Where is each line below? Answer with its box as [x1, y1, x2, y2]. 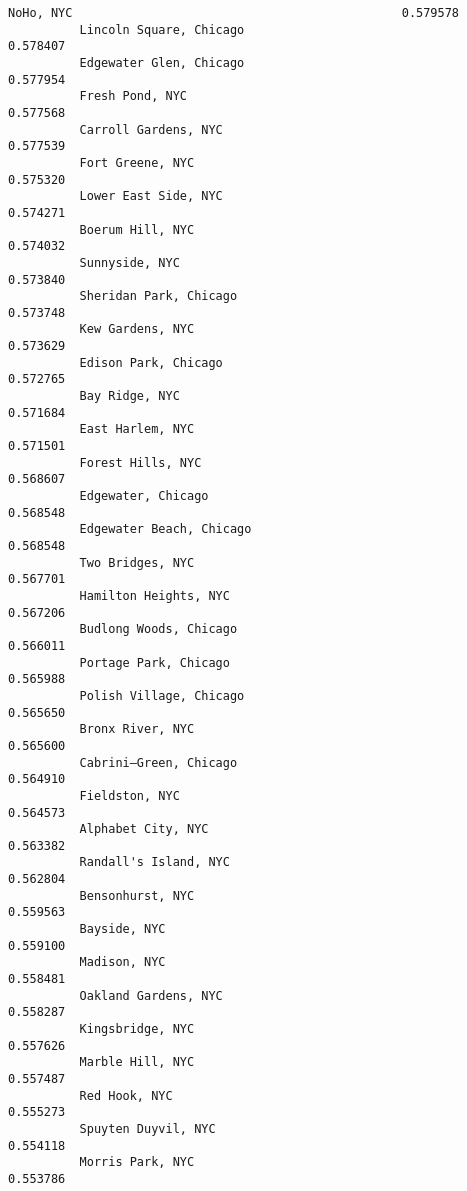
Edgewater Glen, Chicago [79, 55, 245, 70]
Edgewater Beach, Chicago [79, 522, 252, 537]
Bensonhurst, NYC [79, 888, 195, 903]
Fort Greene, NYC [79, 155, 195, 170]
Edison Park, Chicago [79, 355, 223, 370]
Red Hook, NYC [79, 1088, 173, 1103]
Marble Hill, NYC [79, 1055, 195, 1070]
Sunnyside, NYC [79, 255, 180, 270]
